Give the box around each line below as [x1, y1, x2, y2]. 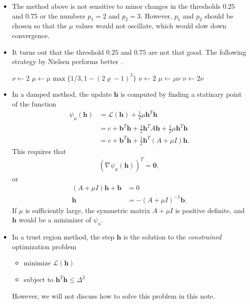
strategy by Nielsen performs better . [12, 56, 123, 66]
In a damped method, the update [12, 89, 112, 99]
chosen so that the [12, 21, 67, 31]
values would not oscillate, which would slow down [75, 21, 227, 31]
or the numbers [40, 10, 85, 21]
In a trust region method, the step [12, 232, 115, 242]
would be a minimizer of [19, 215, 91, 225]
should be [204, 10, 233, 21]
